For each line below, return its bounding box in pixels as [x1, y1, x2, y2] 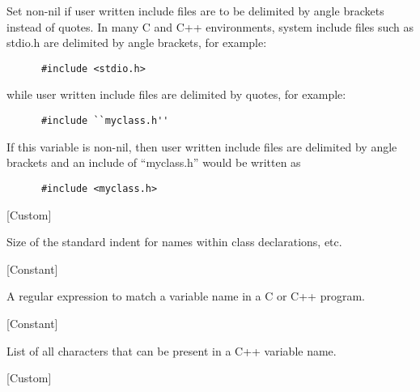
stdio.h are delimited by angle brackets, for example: [6, 34, 267, 51]
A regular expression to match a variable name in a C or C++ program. [6, 288, 365, 305]
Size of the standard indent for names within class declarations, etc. [6, 233, 342, 250]
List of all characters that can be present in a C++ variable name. [6, 342, 337, 359]
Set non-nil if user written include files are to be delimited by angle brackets [6, 2, 384, 19]
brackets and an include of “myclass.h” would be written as [6, 154, 301, 171]
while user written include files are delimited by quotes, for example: [6, 86, 346, 103]
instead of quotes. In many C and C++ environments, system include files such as [6, 18, 414, 35]
